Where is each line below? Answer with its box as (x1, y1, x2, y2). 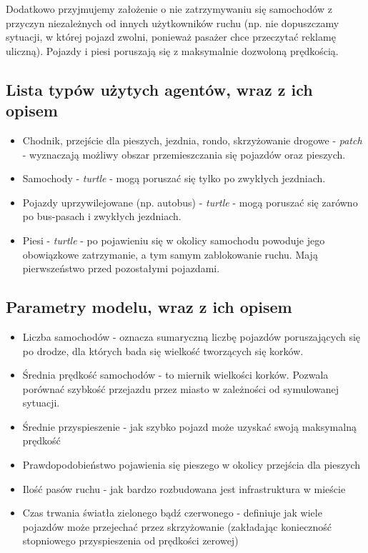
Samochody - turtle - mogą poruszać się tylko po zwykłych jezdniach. (22, 171, 326, 186)
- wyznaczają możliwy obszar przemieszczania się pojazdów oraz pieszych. (22, 146, 346, 161)
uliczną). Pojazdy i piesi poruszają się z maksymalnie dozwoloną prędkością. (6, 43, 339, 58)
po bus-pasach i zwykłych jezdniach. (22, 209, 181, 224)
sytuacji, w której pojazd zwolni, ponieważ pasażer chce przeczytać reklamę (6, 29, 336, 44)
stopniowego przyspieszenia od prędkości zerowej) (22, 533, 239, 548)
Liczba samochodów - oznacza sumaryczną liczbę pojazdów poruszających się (22, 329, 361, 344)
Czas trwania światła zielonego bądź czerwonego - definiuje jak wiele (22, 505, 322, 520)
